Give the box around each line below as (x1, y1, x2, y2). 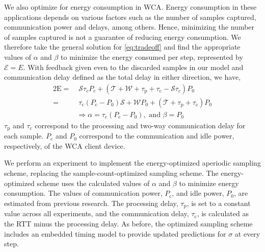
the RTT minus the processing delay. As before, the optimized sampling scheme (4, 218, 253, 228)
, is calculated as (197, 208, 249, 219)
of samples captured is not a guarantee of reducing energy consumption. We (4, 31, 241, 42)
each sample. (4, 130, 44, 141)
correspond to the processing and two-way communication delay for (35, 120, 246, 130)
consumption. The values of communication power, (4, 188, 163, 198)
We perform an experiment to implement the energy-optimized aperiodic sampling (4, 157, 261, 168)
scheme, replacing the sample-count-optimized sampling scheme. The (4, 168, 219, 178)
